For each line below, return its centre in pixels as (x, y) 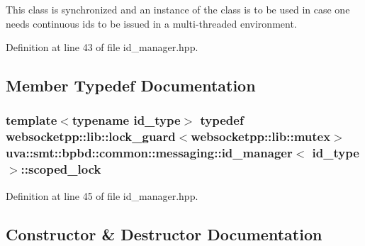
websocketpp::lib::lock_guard (91, 136)
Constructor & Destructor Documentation (164, 234)
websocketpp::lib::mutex (261, 136)
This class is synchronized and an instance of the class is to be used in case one (178, 9)
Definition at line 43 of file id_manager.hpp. (102, 47)
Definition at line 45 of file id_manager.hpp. (102, 195)
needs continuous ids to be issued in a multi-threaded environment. (151, 23)
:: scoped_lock (61, 169)
